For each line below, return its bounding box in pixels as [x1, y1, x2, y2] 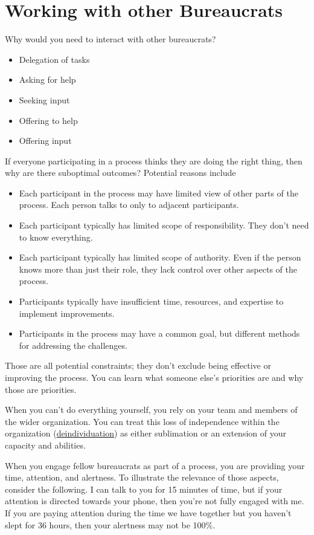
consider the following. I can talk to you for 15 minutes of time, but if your [5, 482, 283, 495]
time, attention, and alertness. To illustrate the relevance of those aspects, [5, 471, 279, 484]
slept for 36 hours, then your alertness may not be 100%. [5, 518, 216, 531]
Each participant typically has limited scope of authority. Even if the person [19, 251, 301, 264]
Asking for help [19, 73, 76, 86]
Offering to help [19, 114, 78, 126]
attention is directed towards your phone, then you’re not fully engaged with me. [5, 494, 304, 507]
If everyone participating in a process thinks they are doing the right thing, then [5, 154, 303, 167]
